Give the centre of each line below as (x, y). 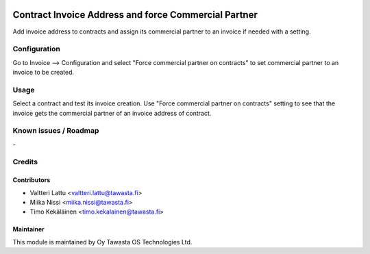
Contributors (32, 180)
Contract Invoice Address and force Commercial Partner (135, 15)
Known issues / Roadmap (56, 131)
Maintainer (28, 229)
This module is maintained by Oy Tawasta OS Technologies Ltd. (102, 242)
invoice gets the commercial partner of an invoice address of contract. (112, 113)
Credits (25, 162)
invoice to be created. (44, 73)
